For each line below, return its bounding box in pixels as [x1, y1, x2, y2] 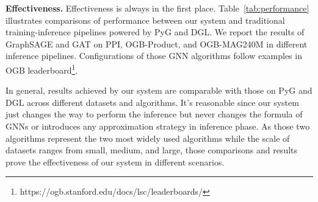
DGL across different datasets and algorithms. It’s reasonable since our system [5, 96, 299, 108]
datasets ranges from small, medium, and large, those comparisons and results [5, 144, 298, 156]
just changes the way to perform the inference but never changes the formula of [5, 108, 303, 120]
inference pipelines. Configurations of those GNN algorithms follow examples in [5, 49, 302, 62]
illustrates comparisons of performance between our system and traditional [5, 13, 285, 26]
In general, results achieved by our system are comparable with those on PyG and [5, 84, 313, 97]
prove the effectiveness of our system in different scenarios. [5, 155, 225, 168]
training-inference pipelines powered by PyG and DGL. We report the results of [5, 26, 305, 38]
